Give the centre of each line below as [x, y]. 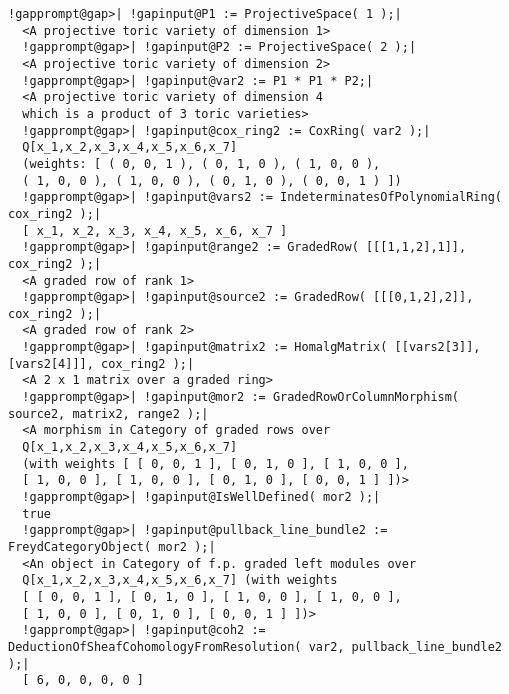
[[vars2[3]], [437, 347]
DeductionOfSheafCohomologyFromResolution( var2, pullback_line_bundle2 [255, 646]
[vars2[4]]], [51, 363]
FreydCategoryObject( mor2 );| [112, 547]
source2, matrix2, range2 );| [108, 413]
